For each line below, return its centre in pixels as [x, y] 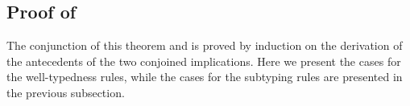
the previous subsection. [66, 92]
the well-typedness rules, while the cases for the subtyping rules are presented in [205, 77]
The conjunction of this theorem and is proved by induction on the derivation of [205, 45]
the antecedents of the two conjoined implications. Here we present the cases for [204, 61]
